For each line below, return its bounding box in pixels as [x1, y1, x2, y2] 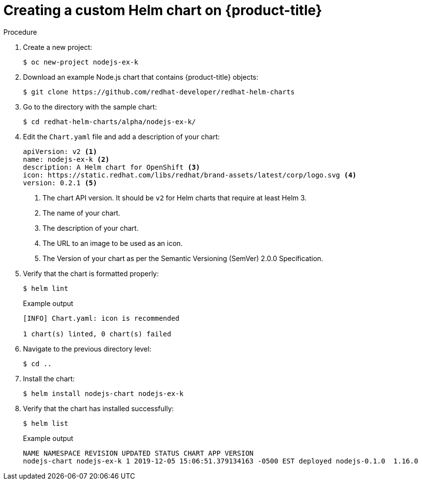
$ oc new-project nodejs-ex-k [23, 58, 139, 66]
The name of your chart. [42, 208, 121, 217]
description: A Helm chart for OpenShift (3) [23, 163, 200, 171]
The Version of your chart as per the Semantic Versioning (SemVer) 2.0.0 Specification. [42, 254, 323, 263]
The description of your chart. [42, 223, 139, 232]
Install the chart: [23, 374, 75, 383]
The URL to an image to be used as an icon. [42, 239, 183, 247]
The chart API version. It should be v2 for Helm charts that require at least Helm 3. [42, 193, 307, 202]
